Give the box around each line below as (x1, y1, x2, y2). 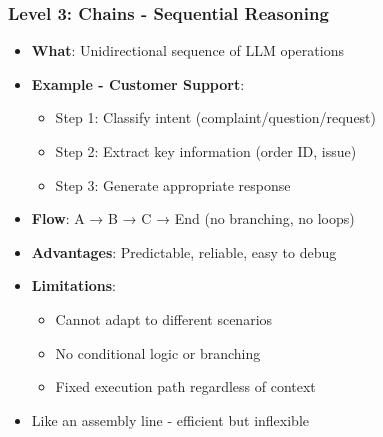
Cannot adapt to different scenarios (55, 308, 273, 329)
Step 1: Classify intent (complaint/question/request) (55, 107, 377, 128)
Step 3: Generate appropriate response (55, 174, 291, 195)
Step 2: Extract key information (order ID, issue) (55, 141, 357, 161)
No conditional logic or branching (55, 342, 261, 363)
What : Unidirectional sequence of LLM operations (31, 40, 344, 61)
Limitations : (31, 275, 116, 296)
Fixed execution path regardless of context (55, 376, 316, 397)
